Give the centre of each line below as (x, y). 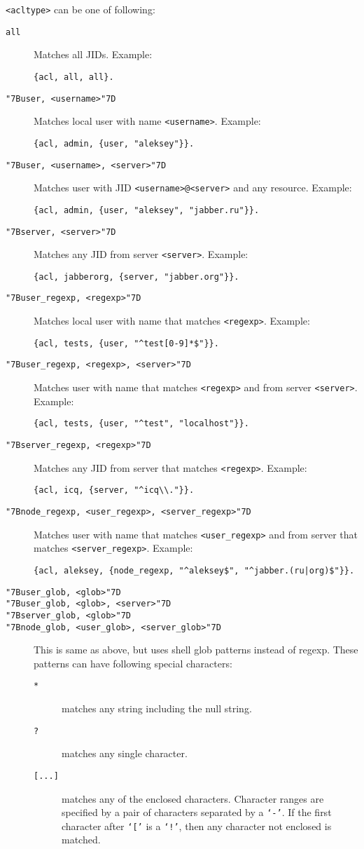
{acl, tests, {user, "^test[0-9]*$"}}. (126, 343)
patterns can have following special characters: (133, 663)
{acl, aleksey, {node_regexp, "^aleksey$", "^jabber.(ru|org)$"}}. (194, 570)
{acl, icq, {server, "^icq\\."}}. (114, 490)
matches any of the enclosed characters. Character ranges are (193, 798)
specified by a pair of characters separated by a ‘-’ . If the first (197, 812)
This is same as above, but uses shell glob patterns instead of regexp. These (196, 650)
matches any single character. (125, 753)
